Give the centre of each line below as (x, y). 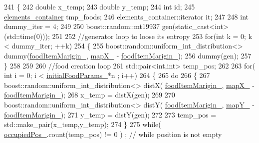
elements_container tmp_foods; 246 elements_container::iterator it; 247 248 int (126, 16)
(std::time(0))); (27, 36)
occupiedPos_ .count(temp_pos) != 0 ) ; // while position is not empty (113, 134)
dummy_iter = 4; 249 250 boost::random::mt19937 (82, 26)
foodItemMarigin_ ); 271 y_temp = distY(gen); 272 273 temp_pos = (110, 114)
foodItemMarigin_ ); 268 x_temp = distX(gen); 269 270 (90, 95)
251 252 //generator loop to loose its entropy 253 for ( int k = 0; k (152, 36)
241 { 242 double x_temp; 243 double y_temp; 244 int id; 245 (100, 6)
